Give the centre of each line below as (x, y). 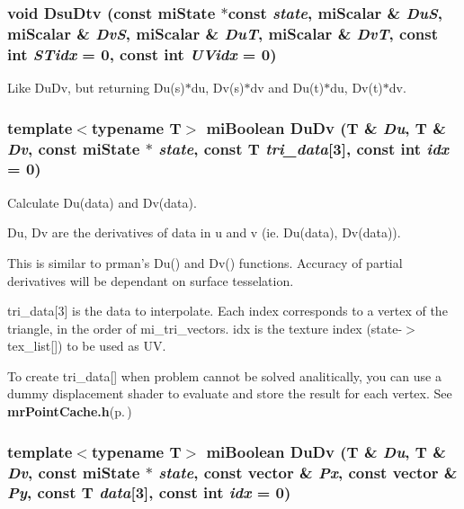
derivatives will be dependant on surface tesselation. (151, 280)
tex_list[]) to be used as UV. (87, 346)
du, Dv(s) (218, 88)
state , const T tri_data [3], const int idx (303, 148)
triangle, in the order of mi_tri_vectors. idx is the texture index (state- (205, 328)
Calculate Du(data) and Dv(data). (102, 202)
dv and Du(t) (287, 88)
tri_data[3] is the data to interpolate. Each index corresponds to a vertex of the (228, 311)
